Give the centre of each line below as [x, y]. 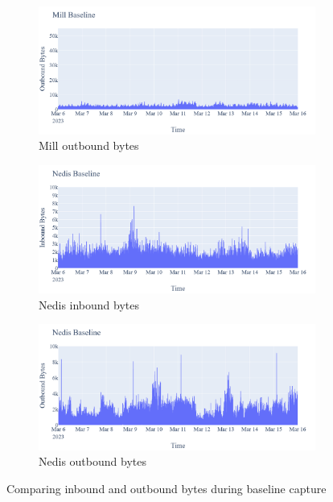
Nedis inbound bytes [89, 304]
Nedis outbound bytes [92, 461]
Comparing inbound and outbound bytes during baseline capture [166, 488]
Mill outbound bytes [89, 145]
